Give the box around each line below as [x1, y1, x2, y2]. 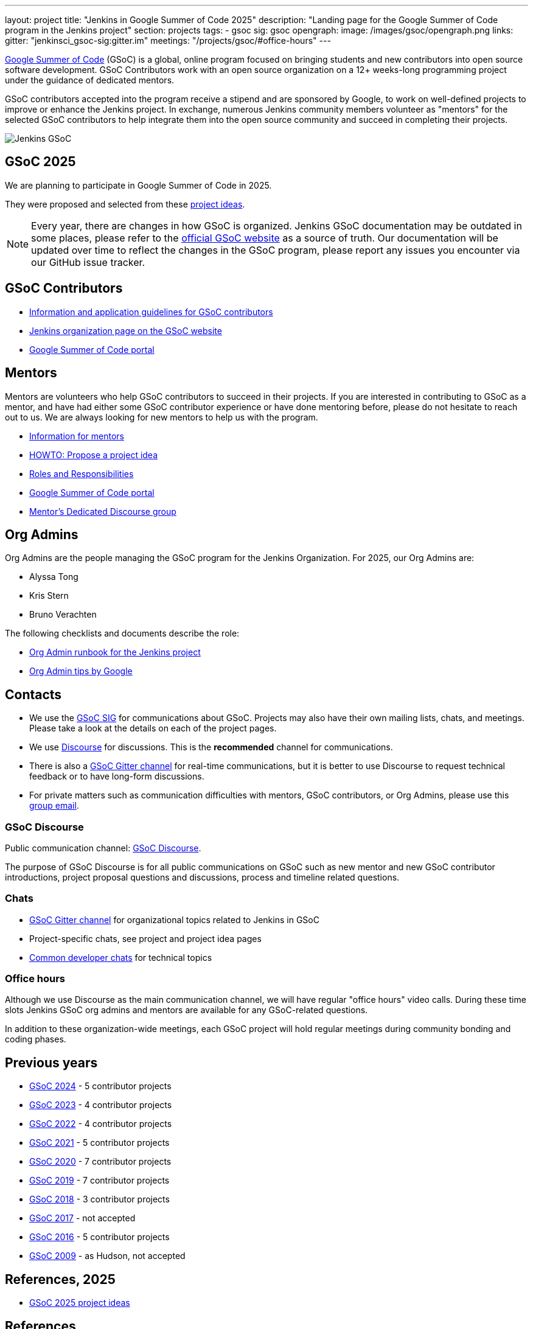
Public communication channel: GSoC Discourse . [5, 842, 201, 853]
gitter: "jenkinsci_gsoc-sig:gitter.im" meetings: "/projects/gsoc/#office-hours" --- [5, 35, 331, 46]
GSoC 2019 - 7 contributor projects [29, 1175, 170, 1186]
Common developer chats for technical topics [29, 952, 212, 963]
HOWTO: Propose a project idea [29, 449, 158, 460]
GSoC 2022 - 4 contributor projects [29, 1118, 172, 1129]
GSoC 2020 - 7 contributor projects [29, 1156, 172, 1167]
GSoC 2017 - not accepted [29, 1213, 136, 1224]
